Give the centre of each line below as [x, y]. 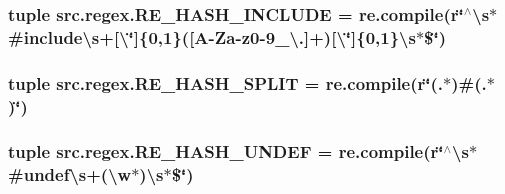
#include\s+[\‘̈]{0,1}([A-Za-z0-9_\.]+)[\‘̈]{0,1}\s [212, 36]
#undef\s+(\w [70, 174]
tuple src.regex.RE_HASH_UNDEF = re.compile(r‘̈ [226, 151]
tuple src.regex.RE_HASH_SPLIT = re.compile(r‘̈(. [226, 82]
